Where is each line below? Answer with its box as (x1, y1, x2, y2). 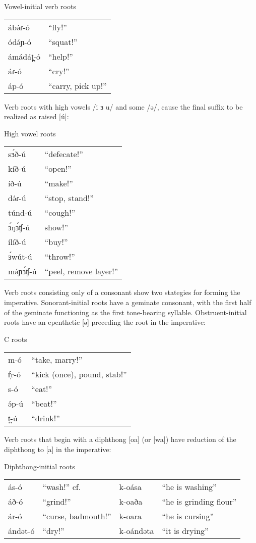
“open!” (44, 163, 72, 175)
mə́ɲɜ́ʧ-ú (8, 265, 37, 277)
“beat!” (31, 398, 57, 410)
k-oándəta (119, 525, 154, 537)
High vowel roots (4, 128, 56, 138)
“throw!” (44, 251, 75, 263)
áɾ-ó (8, 65, 22, 77)
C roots (4, 333, 27, 344)
